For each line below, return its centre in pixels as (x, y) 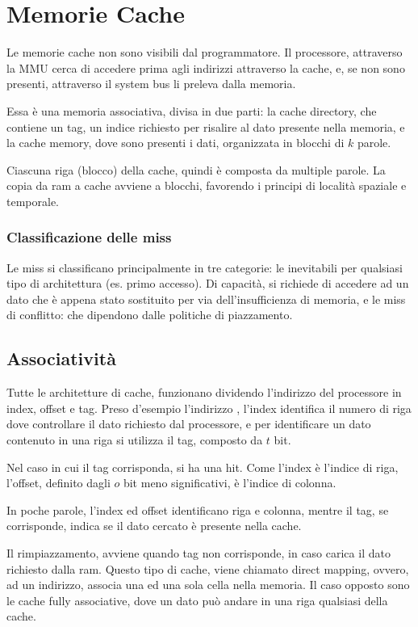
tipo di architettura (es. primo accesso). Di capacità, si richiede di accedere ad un (208, 283)
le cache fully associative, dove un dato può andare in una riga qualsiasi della (197, 600)
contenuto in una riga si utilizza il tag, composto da (135, 440)
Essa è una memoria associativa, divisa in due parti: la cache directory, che (192, 110)
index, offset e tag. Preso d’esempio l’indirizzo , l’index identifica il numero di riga (209, 408)
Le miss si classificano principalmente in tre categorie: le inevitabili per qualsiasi (205, 267)
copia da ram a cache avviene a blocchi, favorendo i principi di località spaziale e (207, 185)
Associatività (61, 358)
